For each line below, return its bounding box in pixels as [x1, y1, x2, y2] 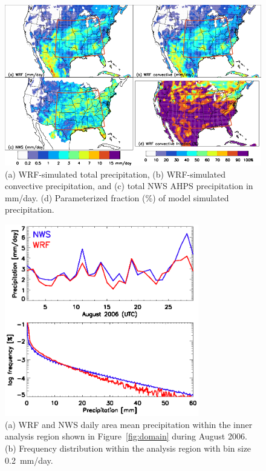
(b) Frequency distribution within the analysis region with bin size [5, 442, 251, 455]
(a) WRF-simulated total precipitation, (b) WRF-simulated [5, 167, 225, 180]
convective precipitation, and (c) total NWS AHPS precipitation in [5, 179, 253, 192]
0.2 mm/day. [5, 453, 53, 466]
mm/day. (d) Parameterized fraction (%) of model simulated [5, 191, 229, 204]
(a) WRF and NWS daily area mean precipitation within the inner [5, 418, 253, 430]
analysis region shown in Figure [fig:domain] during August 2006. [5, 430, 247, 443]
